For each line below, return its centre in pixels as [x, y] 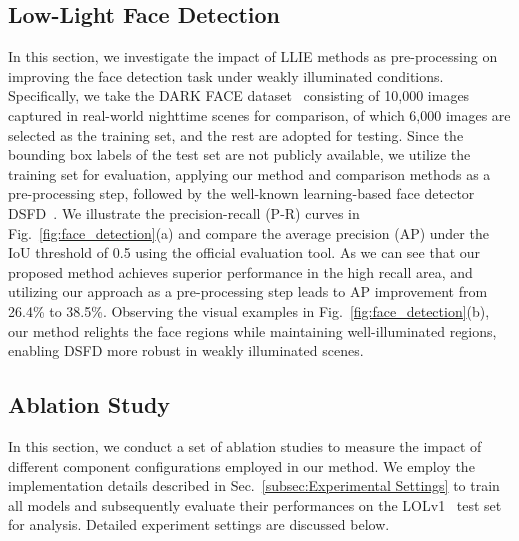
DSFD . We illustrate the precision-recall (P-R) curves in [184, 212]
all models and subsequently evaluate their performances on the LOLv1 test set [255, 504]
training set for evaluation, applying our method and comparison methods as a [249, 173]
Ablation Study [89, 404]
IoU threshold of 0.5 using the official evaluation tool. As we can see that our [244, 252]
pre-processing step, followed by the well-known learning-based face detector [241, 193]
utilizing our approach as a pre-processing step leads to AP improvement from [248, 291]
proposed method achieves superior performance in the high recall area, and [240, 271]
